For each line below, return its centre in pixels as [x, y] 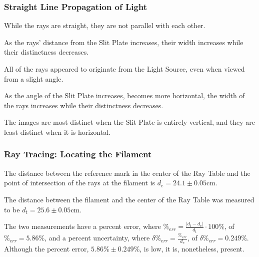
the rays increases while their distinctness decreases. [84, 105]
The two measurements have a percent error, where [82, 226]
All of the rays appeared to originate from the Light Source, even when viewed [124, 69]
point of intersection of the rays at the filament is [80, 183]
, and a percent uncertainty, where [97, 238]
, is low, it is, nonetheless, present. [192, 249]
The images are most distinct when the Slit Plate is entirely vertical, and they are [129, 122]
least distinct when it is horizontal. [57, 132]
